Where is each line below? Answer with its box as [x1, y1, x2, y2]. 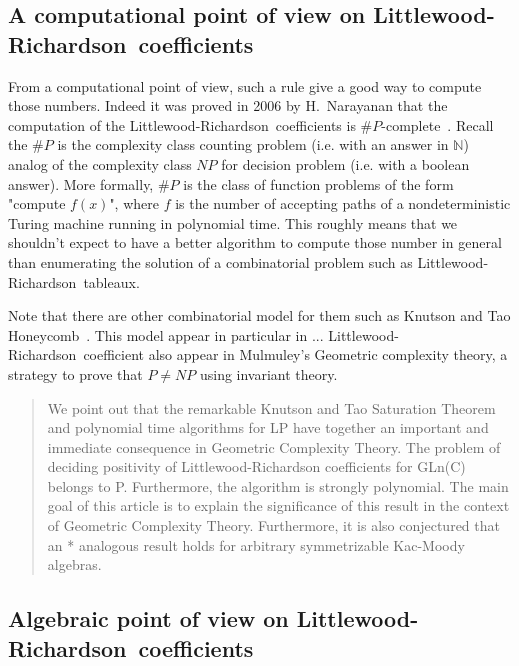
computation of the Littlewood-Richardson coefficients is [8, 114, 356, 135]
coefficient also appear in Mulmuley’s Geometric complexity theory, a [83, 344, 508, 365]
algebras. [47, 554, 102, 575]
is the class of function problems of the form [183, 173, 454, 194]
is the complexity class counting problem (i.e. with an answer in [57, 134, 449, 155]
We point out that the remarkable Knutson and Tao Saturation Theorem [47, 397, 496, 418]
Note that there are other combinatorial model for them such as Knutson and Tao [8, 305, 511, 326]
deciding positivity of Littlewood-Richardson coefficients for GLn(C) [47, 456, 466, 477]
